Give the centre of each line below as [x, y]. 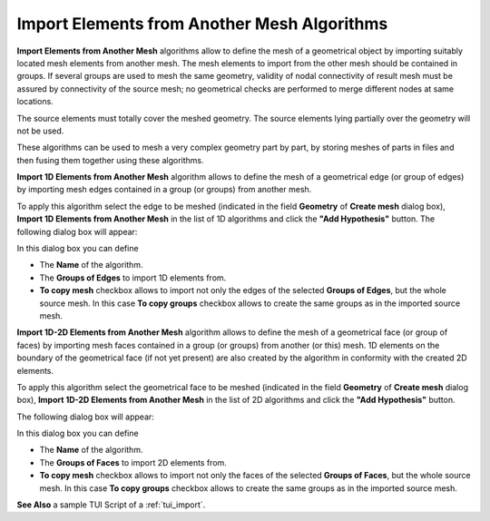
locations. [35, 102]
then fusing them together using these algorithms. [110, 160]
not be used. [40, 131]
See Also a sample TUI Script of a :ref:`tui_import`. [111, 505]
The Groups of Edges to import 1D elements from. [133, 278]
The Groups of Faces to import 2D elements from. [133, 462]
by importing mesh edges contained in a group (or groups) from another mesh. [164, 190]
